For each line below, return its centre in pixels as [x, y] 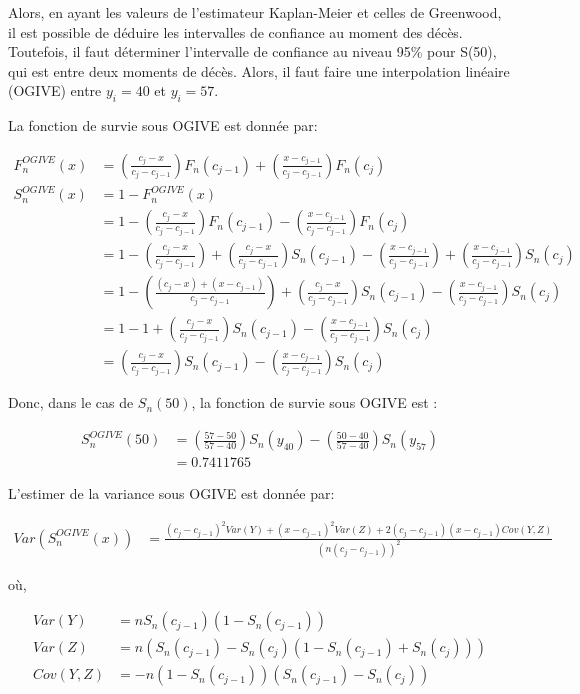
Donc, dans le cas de [71, 402]
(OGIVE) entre [55, 90]
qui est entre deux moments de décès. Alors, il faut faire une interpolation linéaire [259, 70]
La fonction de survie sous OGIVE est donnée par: [163, 125]
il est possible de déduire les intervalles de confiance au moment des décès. [235, 31]
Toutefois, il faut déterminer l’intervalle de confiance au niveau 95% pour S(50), [252, 51]
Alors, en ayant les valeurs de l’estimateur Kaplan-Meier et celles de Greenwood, [255, 12]
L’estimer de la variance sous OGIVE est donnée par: [171, 493]
